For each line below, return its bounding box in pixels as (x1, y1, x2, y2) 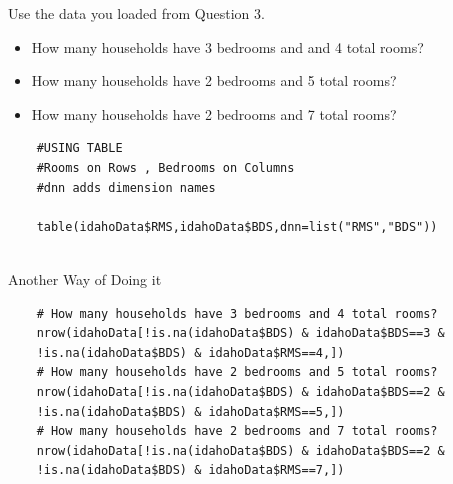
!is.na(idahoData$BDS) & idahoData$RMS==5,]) (36, 404, 345, 419)
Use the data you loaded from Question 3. (8, 3, 265, 23)
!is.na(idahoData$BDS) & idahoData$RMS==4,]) (36, 345, 345, 360)
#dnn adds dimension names (36, 180, 216, 195)
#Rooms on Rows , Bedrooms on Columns (36, 160, 295, 175)
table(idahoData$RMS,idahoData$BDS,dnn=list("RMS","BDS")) (36, 219, 438, 234)
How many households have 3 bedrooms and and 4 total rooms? (31, 36, 424, 57)
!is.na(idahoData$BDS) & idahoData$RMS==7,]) (36, 463, 345, 478)
